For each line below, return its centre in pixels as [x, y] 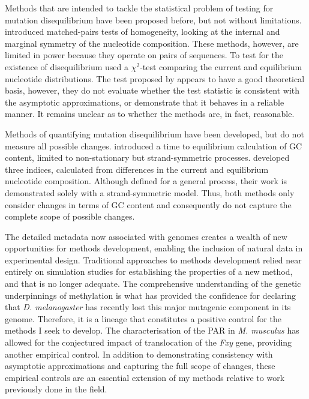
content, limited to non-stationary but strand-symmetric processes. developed [147, 157]
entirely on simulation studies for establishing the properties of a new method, [149, 271]
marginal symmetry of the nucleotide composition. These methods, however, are [152, 43]
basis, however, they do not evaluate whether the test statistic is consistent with [152, 90]
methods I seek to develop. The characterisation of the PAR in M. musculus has [152, 330]
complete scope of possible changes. [70, 216]
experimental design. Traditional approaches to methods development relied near [153, 259]
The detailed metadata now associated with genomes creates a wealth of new [146, 236]
